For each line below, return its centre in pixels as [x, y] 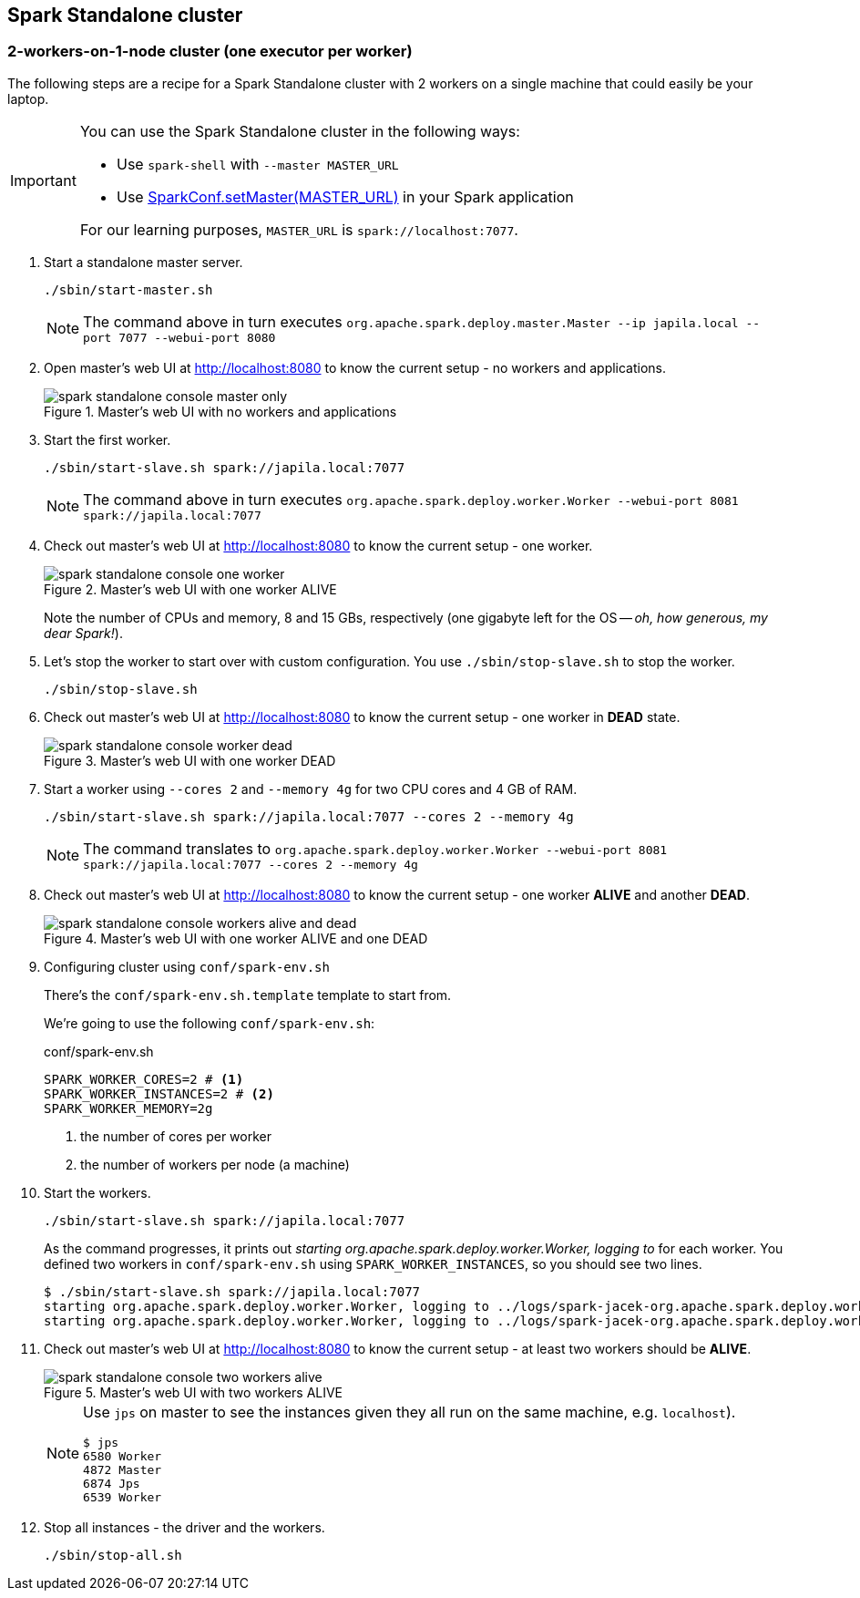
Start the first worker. [107, 439]
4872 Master [123, 1469]
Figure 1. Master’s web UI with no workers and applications [220, 411]
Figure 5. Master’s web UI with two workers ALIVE [194, 1392]
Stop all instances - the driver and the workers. [184, 1527]
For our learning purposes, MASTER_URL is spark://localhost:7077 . [299, 229]
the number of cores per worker [176, 1136]
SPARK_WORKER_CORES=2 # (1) [144, 1079]
